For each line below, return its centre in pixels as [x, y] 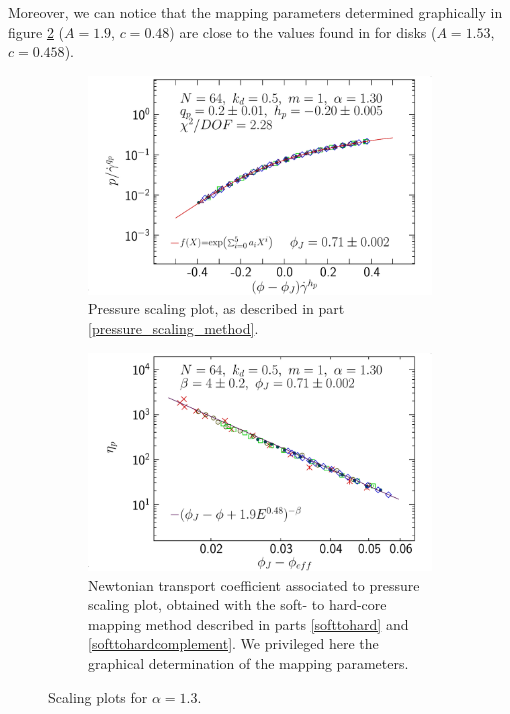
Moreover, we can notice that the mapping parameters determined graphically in [255, 12]
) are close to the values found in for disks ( [303, 31]
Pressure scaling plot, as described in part [216, 308]
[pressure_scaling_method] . [173, 328]
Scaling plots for [98, 696]
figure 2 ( [36, 31]
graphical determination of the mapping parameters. [248, 662]
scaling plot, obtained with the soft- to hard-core [237, 604]
